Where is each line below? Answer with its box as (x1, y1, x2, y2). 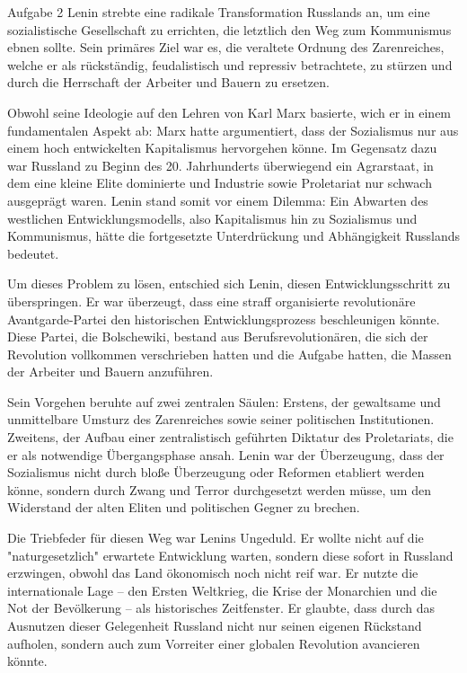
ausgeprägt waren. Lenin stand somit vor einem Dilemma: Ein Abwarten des (7, 190, 428, 209)
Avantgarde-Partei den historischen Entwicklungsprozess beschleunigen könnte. (7, 309, 440, 328)
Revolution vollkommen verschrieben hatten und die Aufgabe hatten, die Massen (7, 344, 452, 363)
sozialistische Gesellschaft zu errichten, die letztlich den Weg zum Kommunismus (7, 20, 452, 39)
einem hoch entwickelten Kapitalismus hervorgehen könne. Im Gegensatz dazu (7, 138, 437, 157)
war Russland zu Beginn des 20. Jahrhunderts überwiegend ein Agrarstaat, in (7, 155, 434, 174)
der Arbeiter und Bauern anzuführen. (7, 362, 214, 381)
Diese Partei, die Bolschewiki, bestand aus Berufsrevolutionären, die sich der (7, 327, 428, 346)
